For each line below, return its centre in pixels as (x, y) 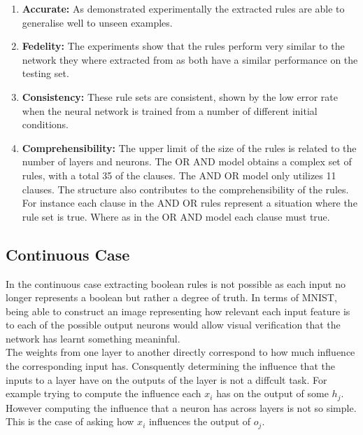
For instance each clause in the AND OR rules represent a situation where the (190, 203)
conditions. (45, 124)
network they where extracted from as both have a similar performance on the (190, 59)
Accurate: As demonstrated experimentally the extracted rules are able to (183, 8)
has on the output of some (272, 393)
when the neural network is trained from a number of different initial (170, 110)
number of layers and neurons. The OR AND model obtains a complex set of (187, 161)
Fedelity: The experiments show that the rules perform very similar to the (183, 46)
